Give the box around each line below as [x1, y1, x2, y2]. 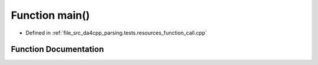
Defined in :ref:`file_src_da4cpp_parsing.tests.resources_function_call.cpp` [25, 29, 207, 36]
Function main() [11, 9, 90, 22]
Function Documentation [11, 45, 104, 54]
